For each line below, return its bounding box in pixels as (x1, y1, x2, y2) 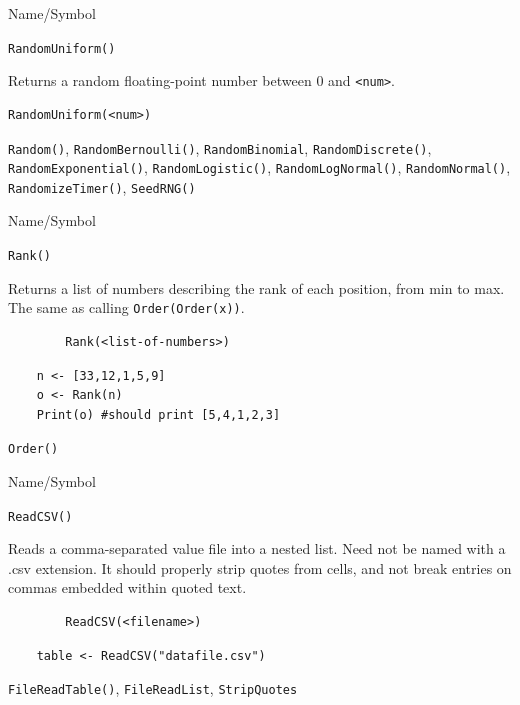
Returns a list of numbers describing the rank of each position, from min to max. (8, 277, 505, 298)
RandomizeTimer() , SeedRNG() (8, 176, 196, 197)
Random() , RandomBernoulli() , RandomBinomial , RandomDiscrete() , (8, 137, 432, 158)
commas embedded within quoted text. (8, 577, 247, 598)
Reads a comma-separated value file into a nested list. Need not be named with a (8, 538, 506, 559)
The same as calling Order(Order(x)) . (8, 297, 245, 318)
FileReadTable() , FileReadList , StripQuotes (8, 678, 298, 699)
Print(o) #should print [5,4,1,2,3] (36, 407, 281, 422)
